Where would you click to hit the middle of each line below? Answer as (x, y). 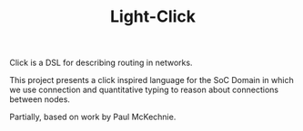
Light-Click (153, 17)
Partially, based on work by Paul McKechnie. (93, 117)
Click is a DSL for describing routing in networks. (101, 63)
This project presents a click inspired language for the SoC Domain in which (151, 80)
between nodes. (40, 99)
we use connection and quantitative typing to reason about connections (144, 90)
